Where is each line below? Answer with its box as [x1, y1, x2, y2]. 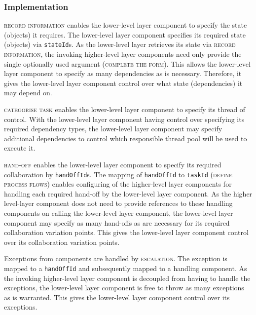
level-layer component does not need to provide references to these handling [4, 198, 233, 208]
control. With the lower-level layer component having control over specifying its [4, 114, 245, 124]
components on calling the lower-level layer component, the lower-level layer [4, 208, 233, 218]
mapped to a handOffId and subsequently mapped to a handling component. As [4, 263, 247, 273]
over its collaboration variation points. [4, 236, 120, 247]
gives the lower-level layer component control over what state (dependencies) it [4, 78, 243, 88]
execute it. [4, 143, 36, 153]
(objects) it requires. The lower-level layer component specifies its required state [4, 29, 246, 39]
